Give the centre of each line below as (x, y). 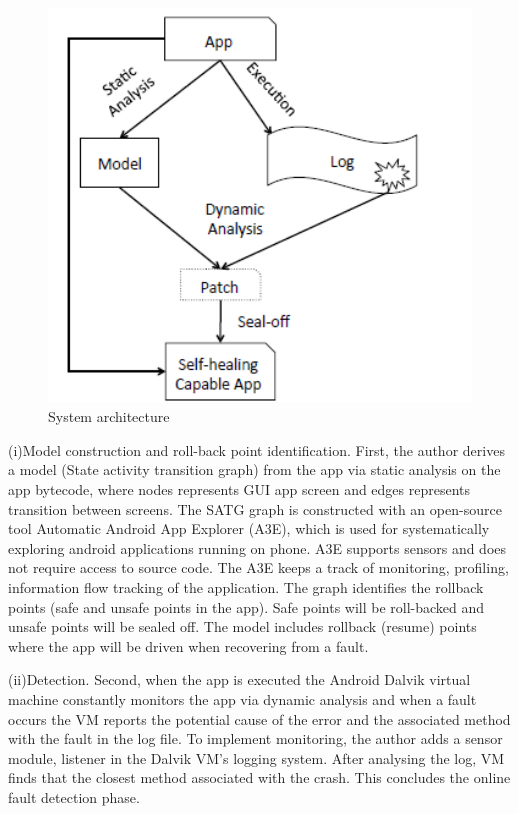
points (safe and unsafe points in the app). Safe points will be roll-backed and (246, 606)
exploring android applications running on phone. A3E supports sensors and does (257, 547)
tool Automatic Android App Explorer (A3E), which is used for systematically (249, 528)
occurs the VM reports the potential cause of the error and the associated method (259, 718)
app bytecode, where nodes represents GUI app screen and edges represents (239, 489)
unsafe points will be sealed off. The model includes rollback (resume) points (242, 626)
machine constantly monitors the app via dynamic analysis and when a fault (242, 698)
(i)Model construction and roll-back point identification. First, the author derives (256, 449)
